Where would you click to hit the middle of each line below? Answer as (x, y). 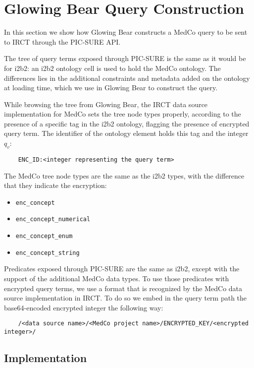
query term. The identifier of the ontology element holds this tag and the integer (126, 133)
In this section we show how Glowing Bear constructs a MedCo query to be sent (126, 32)
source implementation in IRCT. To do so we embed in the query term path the (126, 298)
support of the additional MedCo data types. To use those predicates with (117, 278)
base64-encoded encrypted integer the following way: (84, 307)
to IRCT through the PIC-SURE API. (62, 41)
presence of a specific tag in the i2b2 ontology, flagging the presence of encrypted (127, 123)
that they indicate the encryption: (55, 185)
